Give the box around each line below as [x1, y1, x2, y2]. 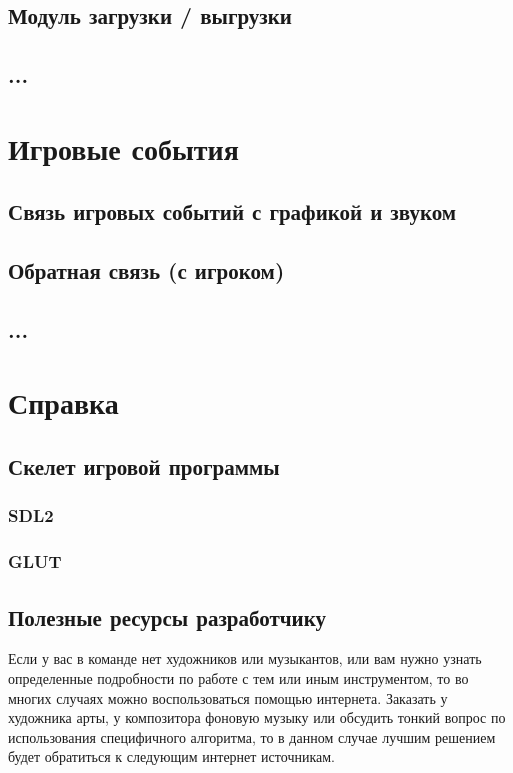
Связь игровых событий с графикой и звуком [8, 196, 457, 227]
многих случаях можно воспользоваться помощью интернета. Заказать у [8, 687, 448, 708]
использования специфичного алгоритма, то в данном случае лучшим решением [8, 726, 496, 747]
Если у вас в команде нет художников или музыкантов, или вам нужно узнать [8, 648, 482, 669]
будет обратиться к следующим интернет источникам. [8, 746, 335, 767]
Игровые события [8, 127, 239, 168]
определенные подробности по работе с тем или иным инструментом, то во [8, 667, 469, 688]
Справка [8, 382, 119, 423]
